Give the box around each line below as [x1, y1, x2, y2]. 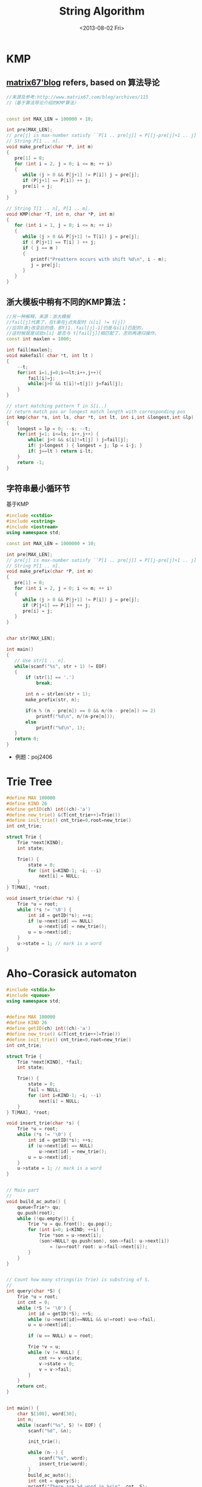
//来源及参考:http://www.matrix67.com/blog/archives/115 [6, 94, 149, 100]
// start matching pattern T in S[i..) [6, 403, 107, 409]
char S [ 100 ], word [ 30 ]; [17, 1411, 78, 1417]
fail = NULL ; [28, 1087, 61, 1093]
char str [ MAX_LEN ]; [6, 636, 56, 642]
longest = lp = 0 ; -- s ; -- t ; [17, 426, 91, 432]
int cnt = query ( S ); [28, 1478, 80, 1484]
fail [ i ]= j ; [28, 375, 56, 381]
